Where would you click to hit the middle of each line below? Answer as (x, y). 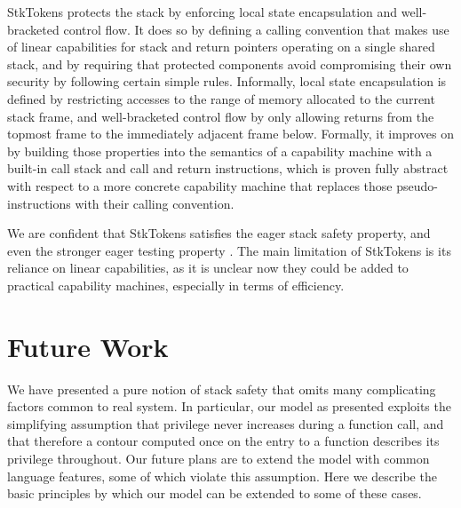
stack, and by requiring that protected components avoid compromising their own (230, 63)
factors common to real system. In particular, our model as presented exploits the (229, 406)
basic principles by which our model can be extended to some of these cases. (215, 493)
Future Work (88, 346)
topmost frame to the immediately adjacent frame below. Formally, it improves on (230, 134)
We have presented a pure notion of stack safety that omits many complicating (222, 389)
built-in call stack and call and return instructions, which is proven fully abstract (228, 168)
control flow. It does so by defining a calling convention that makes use (256, 29)
